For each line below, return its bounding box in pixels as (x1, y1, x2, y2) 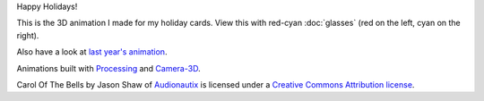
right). (16, 29, 39, 40)
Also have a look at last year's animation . (16, 46, 168, 57)
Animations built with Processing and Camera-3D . (16, 63, 201, 73)
